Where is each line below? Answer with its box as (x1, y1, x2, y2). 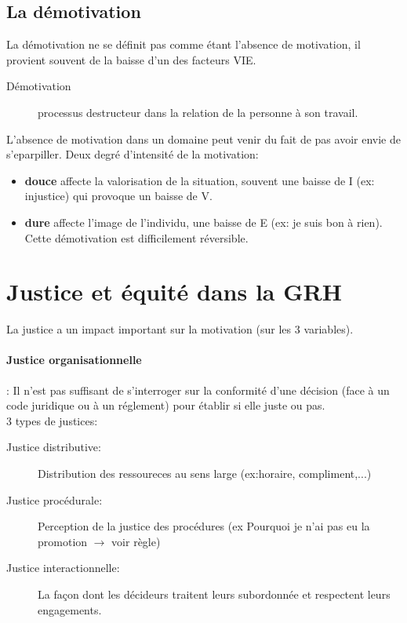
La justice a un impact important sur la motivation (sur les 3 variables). (6, 321, 354, 337)
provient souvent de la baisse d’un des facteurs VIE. (6, 51, 256, 67)
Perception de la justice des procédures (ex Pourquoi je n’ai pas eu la (38, 518, 370, 534)
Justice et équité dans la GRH (6, 275, 342, 308)
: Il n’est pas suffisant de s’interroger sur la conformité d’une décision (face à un (6, 381, 390, 398)
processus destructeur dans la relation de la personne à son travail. (38, 104, 358, 120)
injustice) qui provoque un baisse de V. (24, 188, 213, 204)
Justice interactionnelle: (6, 559, 120, 576)
